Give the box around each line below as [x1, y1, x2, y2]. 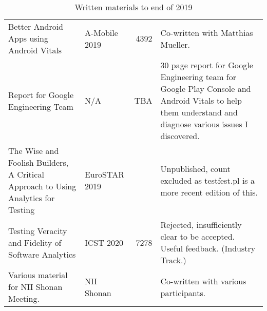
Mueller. [160, 38, 190, 50]
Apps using [8, 32, 48, 44]
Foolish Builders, [8, 157, 69, 168]
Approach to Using [8, 180, 77, 192]
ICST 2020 [84, 236, 124, 248]
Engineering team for [160, 71, 236, 83]
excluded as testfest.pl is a [160, 174, 255, 186]
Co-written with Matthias [160, 26, 253, 38]
